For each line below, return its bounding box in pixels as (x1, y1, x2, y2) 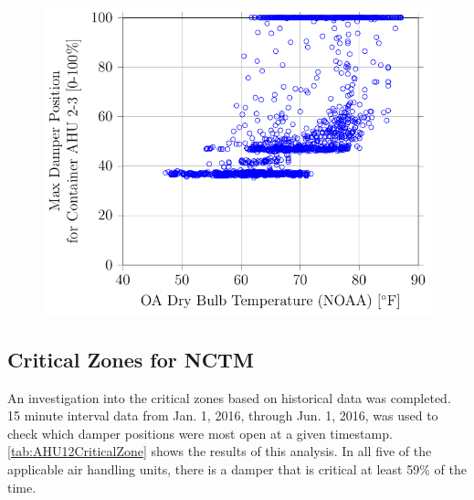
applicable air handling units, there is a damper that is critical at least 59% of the (7, 460, 467, 479)
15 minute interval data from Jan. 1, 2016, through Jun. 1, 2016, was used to (7, 406, 438, 425)
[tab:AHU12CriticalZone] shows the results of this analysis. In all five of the (7, 441, 432, 461)
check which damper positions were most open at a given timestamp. (7, 423, 393, 442)
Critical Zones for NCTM (7, 345, 254, 373)
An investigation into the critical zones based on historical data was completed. (7, 388, 451, 407)
